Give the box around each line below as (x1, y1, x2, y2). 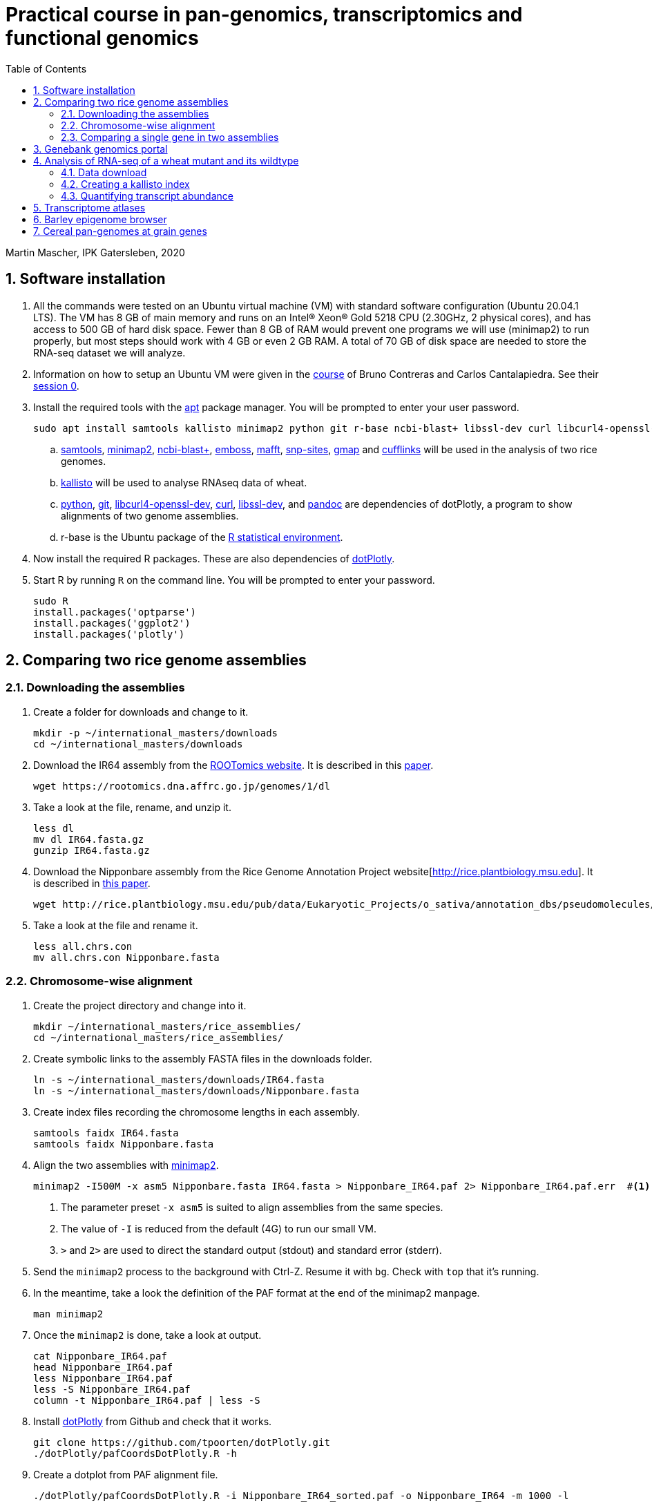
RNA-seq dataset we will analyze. (33, 346, 186, 359)
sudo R (33, 595, 68, 607)
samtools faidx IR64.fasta (33, 1127, 179, 1138)
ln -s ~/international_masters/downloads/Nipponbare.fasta (33, 1085, 360, 1096)
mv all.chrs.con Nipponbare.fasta (33, 951, 220, 963)
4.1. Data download (61, 166, 147, 178)
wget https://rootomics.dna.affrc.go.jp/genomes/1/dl (33, 780, 330, 792)
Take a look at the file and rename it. (33, 919, 198, 931)
